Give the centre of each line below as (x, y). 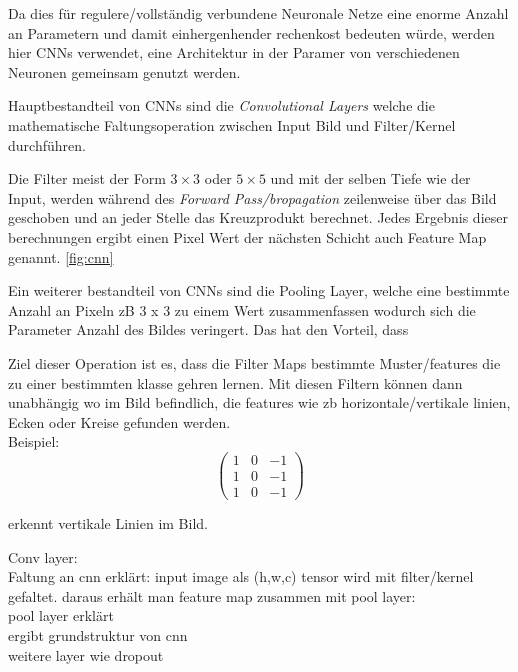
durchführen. (47, 144)
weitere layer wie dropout (86, 654)
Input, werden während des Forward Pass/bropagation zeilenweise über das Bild (252, 197)
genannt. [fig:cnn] (61, 256)
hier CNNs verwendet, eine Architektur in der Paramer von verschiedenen (234, 52)
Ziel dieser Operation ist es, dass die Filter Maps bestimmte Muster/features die (254, 362)
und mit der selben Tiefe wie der (370, 178)
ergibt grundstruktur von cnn (98, 635)
